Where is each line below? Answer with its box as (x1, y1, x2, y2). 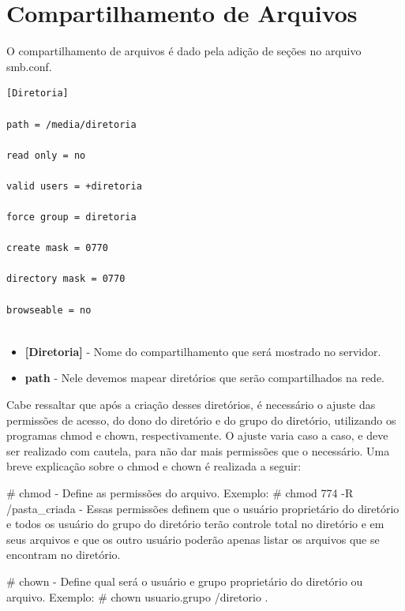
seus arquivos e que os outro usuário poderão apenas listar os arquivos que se (6, 530, 380, 547)
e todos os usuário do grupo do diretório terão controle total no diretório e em (6, 515, 384, 532)
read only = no (6, 149, 86, 161)
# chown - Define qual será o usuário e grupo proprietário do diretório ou (6, 572, 363, 589)
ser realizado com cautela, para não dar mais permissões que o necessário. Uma (6, 442, 390, 459)
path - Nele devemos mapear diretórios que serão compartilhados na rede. (24, 369, 384, 386)
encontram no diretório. (6, 546, 121, 563)
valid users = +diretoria (6, 180, 142, 192)
